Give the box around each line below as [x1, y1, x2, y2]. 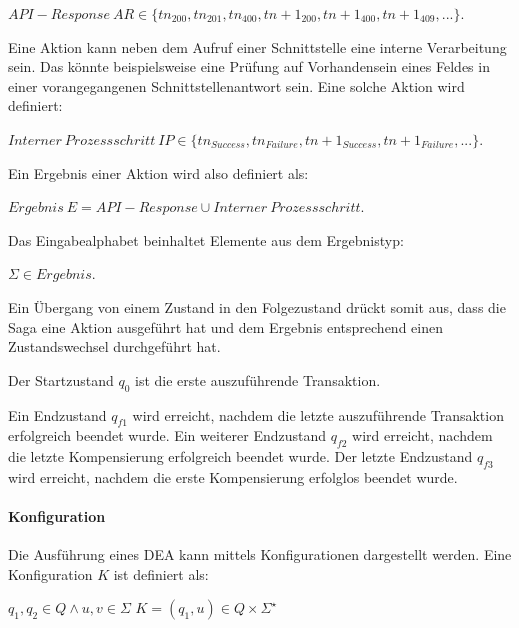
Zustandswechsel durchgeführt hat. [8, 336, 221, 357]
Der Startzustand [8, 369, 114, 390]
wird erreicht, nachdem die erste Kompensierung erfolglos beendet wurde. [8, 466, 458, 487]
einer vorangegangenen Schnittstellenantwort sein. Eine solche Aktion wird [8, 75, 465, 96]
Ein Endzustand [8, 404, 107, 425]
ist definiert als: [113, 563, 209, 584]
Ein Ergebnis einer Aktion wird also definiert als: [8, 162, 309, 183]
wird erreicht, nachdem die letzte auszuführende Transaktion [132, 404, 504, 425]
